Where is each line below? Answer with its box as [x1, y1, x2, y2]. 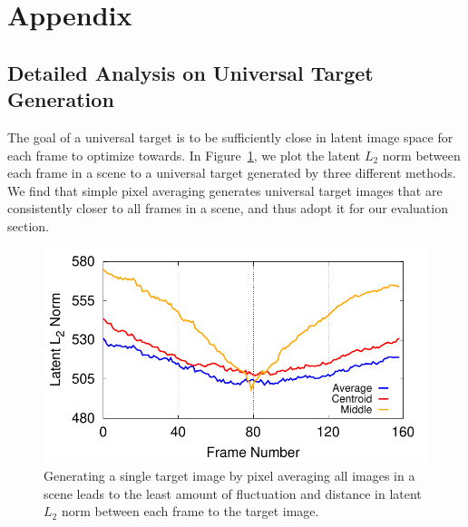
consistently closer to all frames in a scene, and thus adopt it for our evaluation [7, 199, 448, 218]
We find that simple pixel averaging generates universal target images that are [7, 181, 443, 200]
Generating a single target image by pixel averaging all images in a [44, 465, 415, 484]
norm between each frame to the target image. [61, 502, 319, 521]
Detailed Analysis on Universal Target [7, 58, 374, 86]
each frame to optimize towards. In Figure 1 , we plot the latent [7, 145, 361, 164]
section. [7, 216, 49, 235]
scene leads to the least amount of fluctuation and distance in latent [44, 483, 422, 503]
